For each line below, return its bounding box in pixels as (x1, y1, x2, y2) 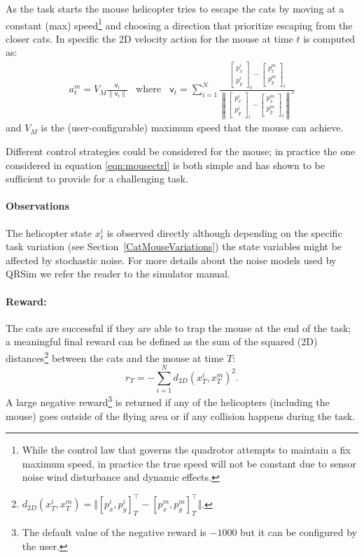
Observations (6, 198, 69, 213)
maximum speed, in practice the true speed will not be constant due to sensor (22, 456, 357, 470)
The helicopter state (6, 225, 92, 240)
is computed (303, 31, 356, 45)
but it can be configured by (240, 525, 357, 540)
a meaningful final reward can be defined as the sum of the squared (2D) (6, 334, 318, 349)
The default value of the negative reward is (22, 525, 206, 540)
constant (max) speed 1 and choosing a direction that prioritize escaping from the (6, 15, 353, 32)
